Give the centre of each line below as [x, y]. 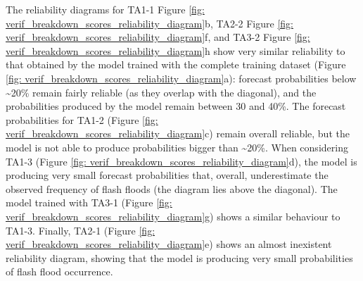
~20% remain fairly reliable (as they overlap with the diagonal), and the [161, 92]
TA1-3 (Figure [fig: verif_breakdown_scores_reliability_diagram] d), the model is [181, 161]
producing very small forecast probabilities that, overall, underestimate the [167, 175]
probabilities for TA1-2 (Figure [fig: [82, 119]
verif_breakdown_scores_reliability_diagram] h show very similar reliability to [176, 50]
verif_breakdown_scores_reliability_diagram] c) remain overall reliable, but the [178, 133]
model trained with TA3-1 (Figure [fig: [89, 202]
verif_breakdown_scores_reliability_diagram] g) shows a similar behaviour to [173, 216]
